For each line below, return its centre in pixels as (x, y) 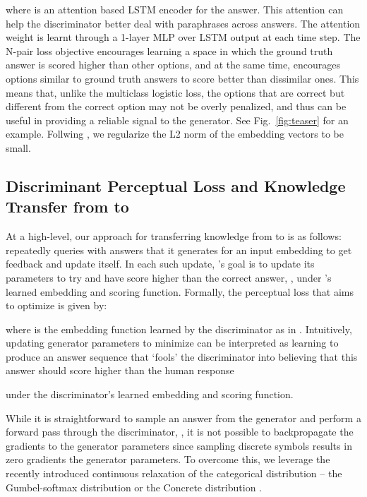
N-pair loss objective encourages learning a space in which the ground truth (169, 50)
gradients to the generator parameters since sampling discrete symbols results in (179, 445)
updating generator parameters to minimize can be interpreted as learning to (172, 343)
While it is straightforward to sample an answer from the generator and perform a (183, 418)
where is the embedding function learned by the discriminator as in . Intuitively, (179, 329)
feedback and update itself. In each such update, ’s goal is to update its (160, 264)
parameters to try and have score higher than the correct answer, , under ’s (169, 277)
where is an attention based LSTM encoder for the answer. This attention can (175, 9)
